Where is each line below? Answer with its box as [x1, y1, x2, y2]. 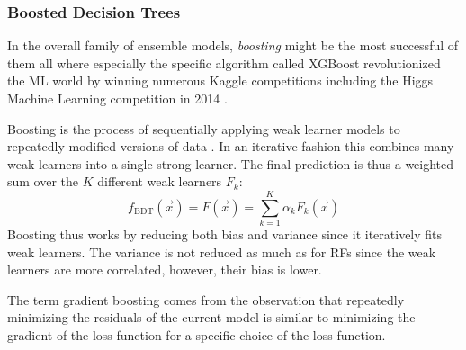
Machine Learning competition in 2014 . [7, 89, 228, 107]
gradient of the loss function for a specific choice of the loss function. [7, 326, 386, 345]
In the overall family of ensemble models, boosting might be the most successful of [7, 36, 459, 55]
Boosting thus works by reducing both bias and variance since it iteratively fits [7, 225, 443, 244]
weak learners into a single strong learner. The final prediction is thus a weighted [7, 154, 454, 173]
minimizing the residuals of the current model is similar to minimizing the [7, 308, 416, 327]
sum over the [7, 172, 79, 191]
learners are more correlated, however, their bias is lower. [7, 260, 322, 279]
